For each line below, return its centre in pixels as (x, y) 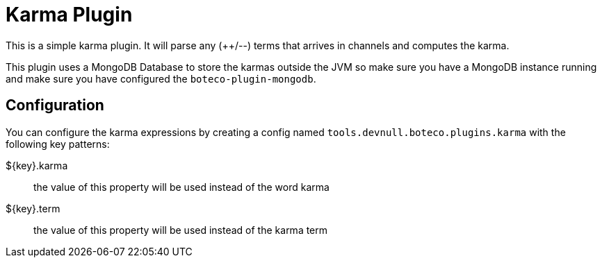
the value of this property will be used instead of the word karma (181, 187)
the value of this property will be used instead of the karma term (181, 230)
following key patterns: (58, 144)
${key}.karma (37, 165)
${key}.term (33, 208)
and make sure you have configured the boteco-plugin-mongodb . (161, 78)
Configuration (55, 105)
